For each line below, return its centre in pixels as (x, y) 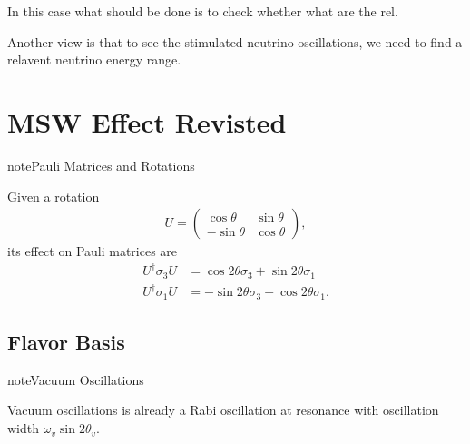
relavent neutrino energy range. (94, 59)
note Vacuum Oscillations (76, 379)
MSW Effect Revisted (147, 121)
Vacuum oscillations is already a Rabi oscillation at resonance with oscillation (223, 410)
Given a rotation (54, 196)
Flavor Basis (66, 342)
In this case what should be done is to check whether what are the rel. (203, 11)
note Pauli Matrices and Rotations (101, 165)
